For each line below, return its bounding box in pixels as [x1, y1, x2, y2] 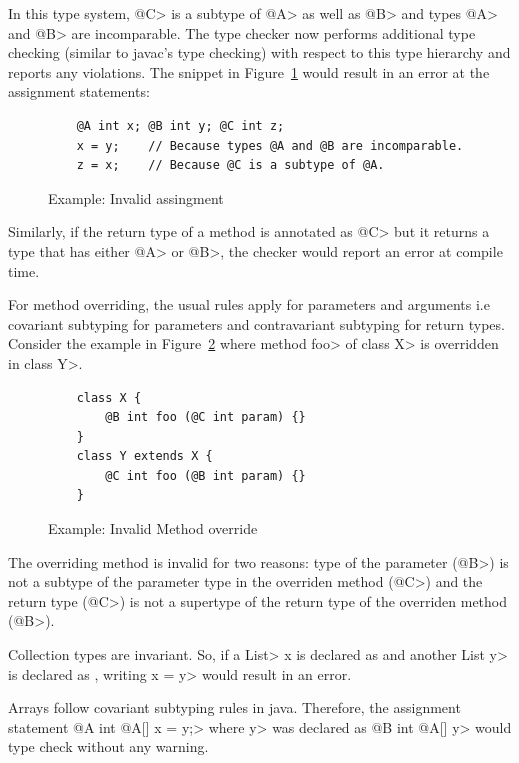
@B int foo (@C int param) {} [105, 410, 306, 425]
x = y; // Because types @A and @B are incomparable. [76, 138, 464, 153]
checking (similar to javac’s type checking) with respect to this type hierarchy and [8, 42, 511, 63]
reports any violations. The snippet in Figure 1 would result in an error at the [8, 61, 490, 82]
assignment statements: [8, 81, 150, 102]
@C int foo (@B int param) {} [105, 468, 306, 483]
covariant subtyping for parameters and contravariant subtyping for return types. [8, 313, 505, 334]
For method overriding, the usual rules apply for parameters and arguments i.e [8, 294, 490, 315]
